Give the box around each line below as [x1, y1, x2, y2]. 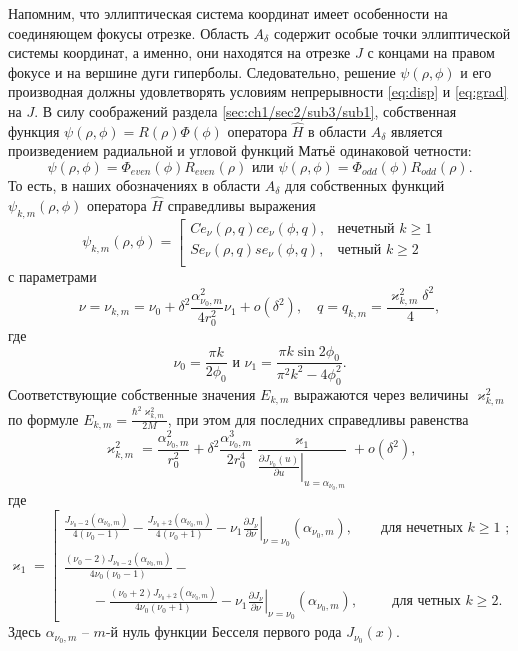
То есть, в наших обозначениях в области [8, 174, 261, 195]
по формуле [8, 408, 79, 429]
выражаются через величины [293, 383, 469, 404]
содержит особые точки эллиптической [273, 22, 511, 43]
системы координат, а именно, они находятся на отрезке [8, 42, 351, 63]
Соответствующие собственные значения [8, 383, 256, 404]
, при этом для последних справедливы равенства [167, 408, 469, 429]
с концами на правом [367, 42, 495, 63]
